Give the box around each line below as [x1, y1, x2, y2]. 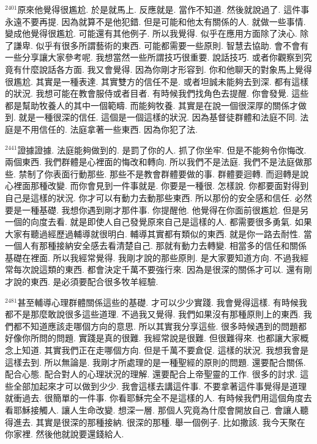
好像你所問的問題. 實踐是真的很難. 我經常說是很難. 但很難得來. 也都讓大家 [5, 331, 300, 344]
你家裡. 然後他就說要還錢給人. [5, 427, 124, 440]
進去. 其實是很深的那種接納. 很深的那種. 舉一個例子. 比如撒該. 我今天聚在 [13, 415, 305, 428]
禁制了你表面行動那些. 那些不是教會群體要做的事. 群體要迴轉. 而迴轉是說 [18, 167, 309, 180]
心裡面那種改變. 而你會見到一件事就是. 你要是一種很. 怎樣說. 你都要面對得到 [5, 179, 309, 192]
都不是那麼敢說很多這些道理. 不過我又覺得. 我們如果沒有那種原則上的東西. [5, 308, 300, 320]
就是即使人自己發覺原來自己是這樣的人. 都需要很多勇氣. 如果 [70, 215, 312, 228]
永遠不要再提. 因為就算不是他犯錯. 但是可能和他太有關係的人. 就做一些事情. [5, 15, 306, 28]
